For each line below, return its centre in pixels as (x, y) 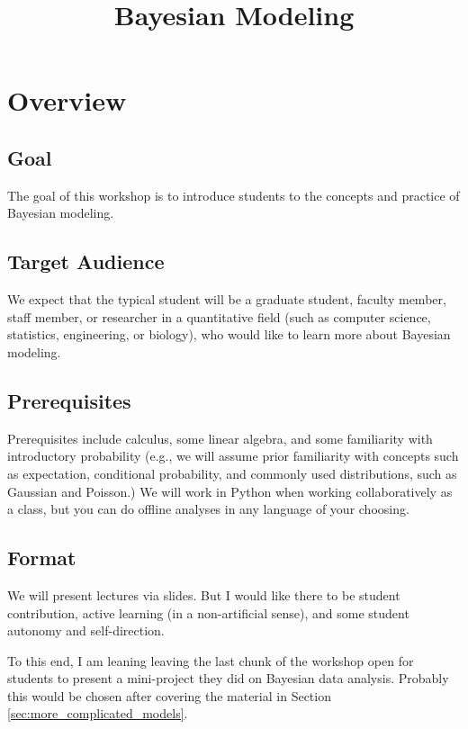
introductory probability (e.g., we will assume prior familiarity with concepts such (233, 456)
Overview (67, 100)
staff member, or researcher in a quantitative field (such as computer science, (219, 316)
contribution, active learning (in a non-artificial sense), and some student (208, 612)
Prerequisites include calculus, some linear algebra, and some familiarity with (220, 438)
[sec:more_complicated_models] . (98, 713)
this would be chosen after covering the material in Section (169, 695)
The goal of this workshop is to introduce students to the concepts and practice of (234, 195)
